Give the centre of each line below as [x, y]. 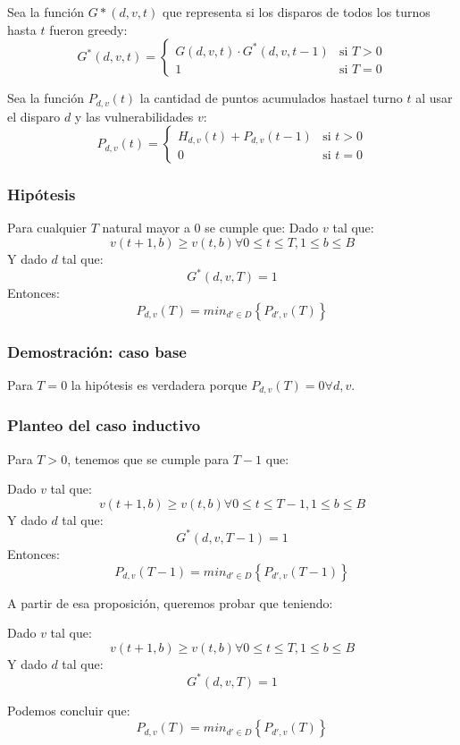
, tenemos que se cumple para [148, 458]
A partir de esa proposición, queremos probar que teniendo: [170, 602]
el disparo [34, 116]
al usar [434, 98]
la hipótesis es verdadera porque [159, 384]
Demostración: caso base [97, 351]
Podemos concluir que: [69, 710]
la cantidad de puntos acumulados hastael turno [271, 98]
